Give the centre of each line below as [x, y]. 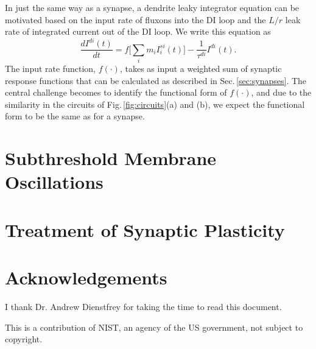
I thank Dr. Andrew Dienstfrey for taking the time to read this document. [143, 307]
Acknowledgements [86, 277]
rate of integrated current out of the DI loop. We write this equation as [138, 31]
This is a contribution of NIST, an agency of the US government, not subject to [154, 327]
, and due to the [281, 92]
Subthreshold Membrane [111, 158]
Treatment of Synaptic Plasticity [145, 229]
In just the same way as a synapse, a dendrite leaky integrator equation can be [152, 7]
